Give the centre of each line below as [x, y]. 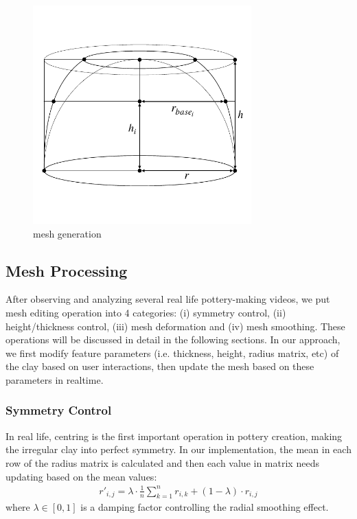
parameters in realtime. [55, 379]
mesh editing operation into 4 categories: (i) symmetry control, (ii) [146, 312]
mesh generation [67, 233]
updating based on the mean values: [81, 476]
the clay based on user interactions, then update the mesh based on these [160, 366]
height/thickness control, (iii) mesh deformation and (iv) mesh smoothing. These [175, 326]
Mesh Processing [67, 270]
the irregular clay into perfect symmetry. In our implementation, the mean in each [178, 449]
